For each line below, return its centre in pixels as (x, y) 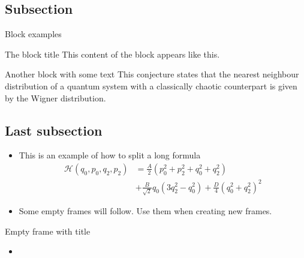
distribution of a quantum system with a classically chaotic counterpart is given (151, 85)
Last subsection (54, 130)
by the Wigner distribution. (55, 97)
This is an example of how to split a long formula (110, 155)
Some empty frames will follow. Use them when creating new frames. (145, 211)
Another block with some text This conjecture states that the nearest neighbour (152, 74)
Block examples (33, 34)
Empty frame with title (48, 231)
